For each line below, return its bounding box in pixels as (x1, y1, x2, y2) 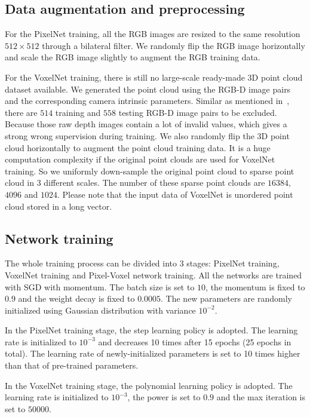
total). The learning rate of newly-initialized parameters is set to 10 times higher (5, 347, 300, 360)
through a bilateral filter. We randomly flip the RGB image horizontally (42, 39, 305, 51)
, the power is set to (127, 391, 201, 403)
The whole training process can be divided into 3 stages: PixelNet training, (5, 257, 280, 269)
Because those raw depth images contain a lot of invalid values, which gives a (5, 118, 287, 130)
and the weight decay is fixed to (18, 292, 135, 305)
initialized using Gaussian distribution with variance (5, 303, 196, 316)
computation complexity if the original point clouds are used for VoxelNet (5, 153, 275, 165)
